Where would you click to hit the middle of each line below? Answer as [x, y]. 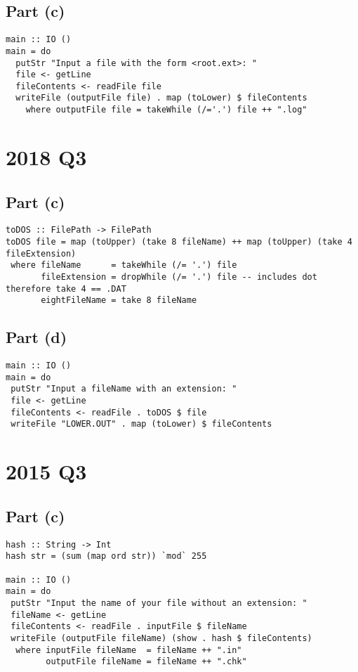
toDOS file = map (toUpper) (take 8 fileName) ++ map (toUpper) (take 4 [179, 242]
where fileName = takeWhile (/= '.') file [124, 265]
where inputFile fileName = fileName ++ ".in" [129, 650]
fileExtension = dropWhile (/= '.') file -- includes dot [179, 277]
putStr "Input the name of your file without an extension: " [159, 603]
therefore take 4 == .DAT [66, 289]
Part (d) [37, 337]
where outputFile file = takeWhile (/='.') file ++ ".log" [166, 110]
